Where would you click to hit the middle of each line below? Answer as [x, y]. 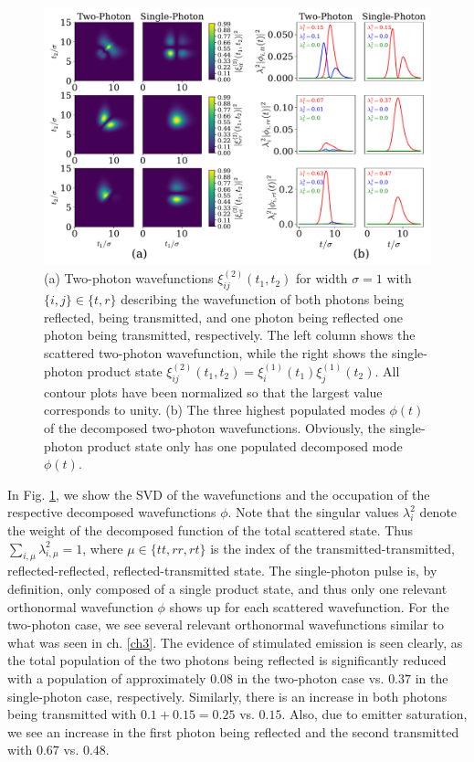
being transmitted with [72, 714]
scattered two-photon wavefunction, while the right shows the [216, 353]
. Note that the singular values [313, 512]
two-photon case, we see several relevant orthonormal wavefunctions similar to [226, 624]
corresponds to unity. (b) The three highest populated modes [215, 410]
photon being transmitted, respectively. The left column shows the [230, 335]
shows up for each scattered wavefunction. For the [309, 606]
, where [103, 548]
